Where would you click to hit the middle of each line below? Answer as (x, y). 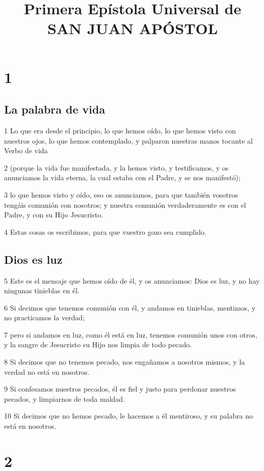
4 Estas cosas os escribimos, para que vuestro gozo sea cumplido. (105, 231)
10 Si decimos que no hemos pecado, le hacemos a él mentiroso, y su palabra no (129, 416)
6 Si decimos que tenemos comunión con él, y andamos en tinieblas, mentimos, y (130, 307)
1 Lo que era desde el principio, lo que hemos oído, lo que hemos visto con (120, 130)
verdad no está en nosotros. (47, 371)
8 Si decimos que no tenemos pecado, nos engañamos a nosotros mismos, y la (125, 362)
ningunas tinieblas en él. (42, 290)
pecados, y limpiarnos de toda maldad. (65, 398)
